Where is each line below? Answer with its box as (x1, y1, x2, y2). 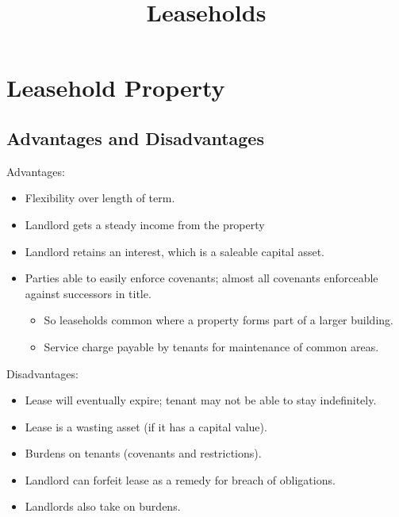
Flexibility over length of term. (25, 190, 175, 206)
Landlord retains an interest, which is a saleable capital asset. (25, 243, 324, 259)
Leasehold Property (6, 71, 225, 104)
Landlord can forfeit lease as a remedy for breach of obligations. (25, 471, 336, 488)
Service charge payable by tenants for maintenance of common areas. (44, 338, 379, 354)
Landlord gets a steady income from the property (25, 216, 265, 232)
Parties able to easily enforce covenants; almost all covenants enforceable (25, 270, 378, 286)
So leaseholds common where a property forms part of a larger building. (44, 312, 393, 328)
